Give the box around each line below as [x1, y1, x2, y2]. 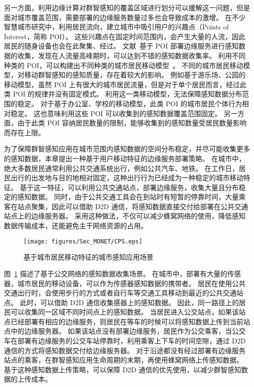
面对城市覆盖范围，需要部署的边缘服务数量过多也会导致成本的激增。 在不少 [4, 12, 246, 22]
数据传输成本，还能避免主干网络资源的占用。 [4, 220, 148, 231]
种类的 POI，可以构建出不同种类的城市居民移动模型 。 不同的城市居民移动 [4, 60, 243, 70]
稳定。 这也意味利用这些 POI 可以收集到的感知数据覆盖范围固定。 [10, 108, 222, 118]
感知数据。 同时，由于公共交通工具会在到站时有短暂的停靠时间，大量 [17, 192, 239, 202]
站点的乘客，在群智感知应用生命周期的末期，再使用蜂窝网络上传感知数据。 [4, 355, 243, 365]
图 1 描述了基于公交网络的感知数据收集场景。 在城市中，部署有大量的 [4, 268, 228, 278]
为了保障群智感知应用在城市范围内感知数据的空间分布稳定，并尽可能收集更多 [4, 144, 250, 154]
